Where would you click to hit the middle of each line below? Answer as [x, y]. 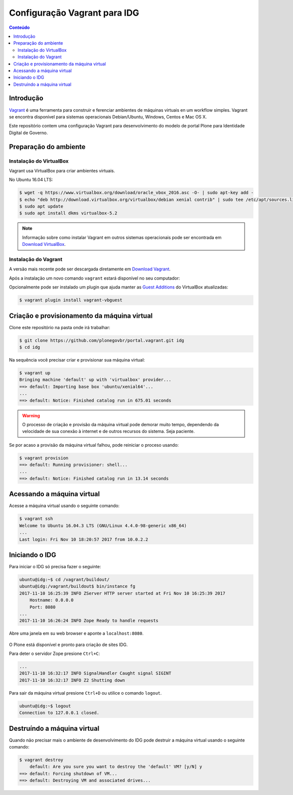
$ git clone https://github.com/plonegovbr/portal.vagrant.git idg [102, 340]
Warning [31, 415]
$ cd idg [30, 347]
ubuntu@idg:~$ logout [45, 706]
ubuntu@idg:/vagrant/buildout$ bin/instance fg [77, 586]
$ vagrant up [35, 373]
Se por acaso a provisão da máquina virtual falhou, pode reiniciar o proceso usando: [94, 445]
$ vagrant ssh [36, 519]
